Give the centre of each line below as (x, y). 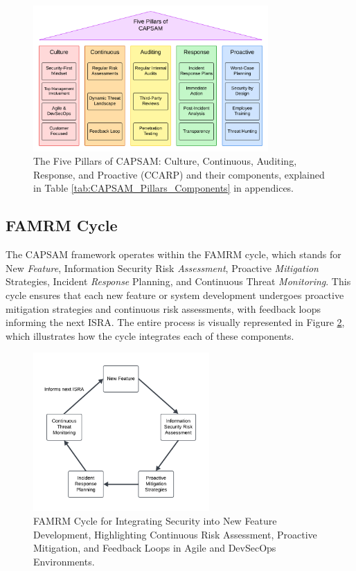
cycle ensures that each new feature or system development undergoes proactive (175, 295)
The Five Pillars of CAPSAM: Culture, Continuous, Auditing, (165, 161)
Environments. (64, 561)
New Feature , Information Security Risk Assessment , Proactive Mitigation (162, 268)
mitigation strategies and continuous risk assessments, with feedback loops (163, 308)
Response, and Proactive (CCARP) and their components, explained (179, 174)
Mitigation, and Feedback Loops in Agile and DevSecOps (155, 548)
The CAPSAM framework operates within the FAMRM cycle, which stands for (173, 254)
